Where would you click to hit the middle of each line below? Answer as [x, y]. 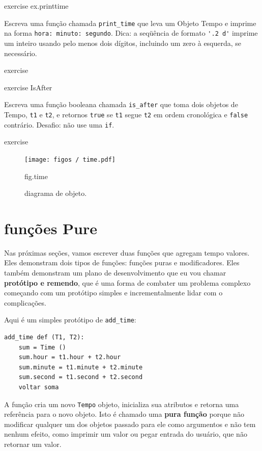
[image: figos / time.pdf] [70, 159]
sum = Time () [42, 347]
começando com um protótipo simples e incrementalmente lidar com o [113, 293]
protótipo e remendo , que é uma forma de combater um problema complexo [127, 282]
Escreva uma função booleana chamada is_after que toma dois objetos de [121, 104]
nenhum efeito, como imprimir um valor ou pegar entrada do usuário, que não [126, 434]
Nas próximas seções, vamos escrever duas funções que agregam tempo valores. [127, 252]
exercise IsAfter [28, 87]
